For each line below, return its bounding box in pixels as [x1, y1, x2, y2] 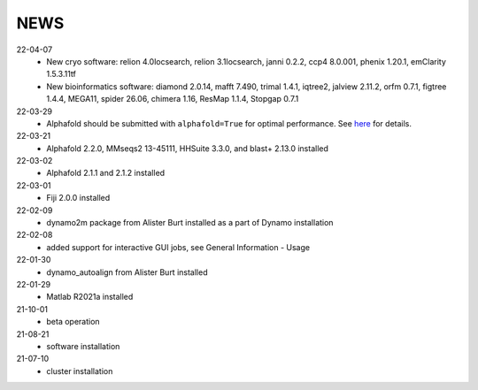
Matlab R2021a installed [46, 292, 134, 302]
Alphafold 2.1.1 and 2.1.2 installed [46, 168, 166, 179]
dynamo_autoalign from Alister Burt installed [46, 266, 208, 278]
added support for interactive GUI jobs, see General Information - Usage [46, 241, 310, 252]
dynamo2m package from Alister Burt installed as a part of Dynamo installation [46, 218, 334, 228]
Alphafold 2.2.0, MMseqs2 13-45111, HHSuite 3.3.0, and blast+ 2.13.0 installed [46, 142, 329, 154]
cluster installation [46, 365, 113, 376]
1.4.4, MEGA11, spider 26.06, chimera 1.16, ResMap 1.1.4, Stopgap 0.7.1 [46, 94, 299, 104]
